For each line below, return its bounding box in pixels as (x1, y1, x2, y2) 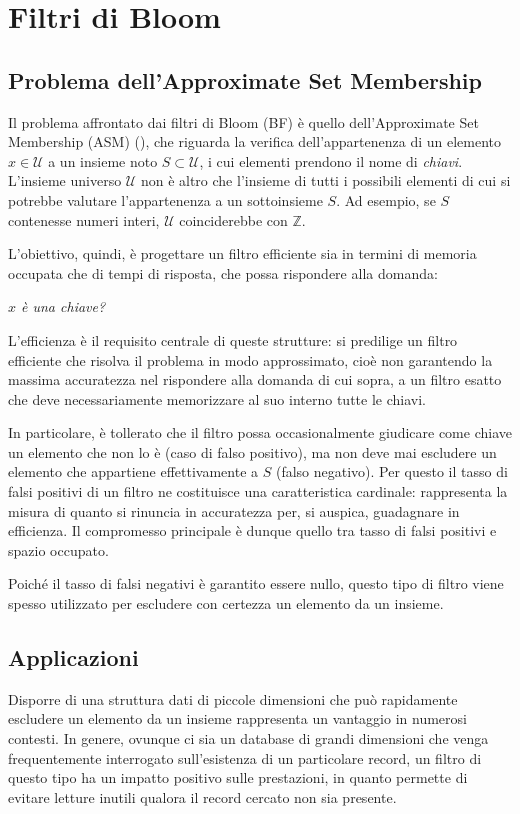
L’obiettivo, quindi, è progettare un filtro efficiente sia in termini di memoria (8, 243, 477, 264)
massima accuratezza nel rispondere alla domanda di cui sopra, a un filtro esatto (8, 369, 502, 390)
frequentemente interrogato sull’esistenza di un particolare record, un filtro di (8, 747, 482, 768)
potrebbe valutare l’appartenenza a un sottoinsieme (8, 189, 323, 210)
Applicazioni (8, 642, 139, 673)
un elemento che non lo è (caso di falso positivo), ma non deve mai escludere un (8, 441, 497, 462)
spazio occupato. (8, 539, 109, 560)
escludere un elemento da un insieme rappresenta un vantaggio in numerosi (8, 708, 467, 729)
